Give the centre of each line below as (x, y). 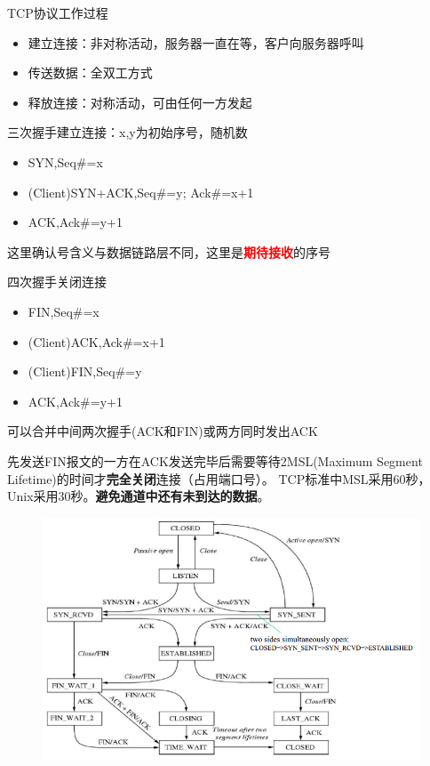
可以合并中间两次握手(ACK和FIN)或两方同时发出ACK (163, 431)
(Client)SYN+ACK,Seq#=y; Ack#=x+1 (141, 192)
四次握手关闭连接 (57, 282)
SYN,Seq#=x (65, 161)
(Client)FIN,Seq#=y (85, 371)
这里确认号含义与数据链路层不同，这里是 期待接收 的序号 (169, 251)
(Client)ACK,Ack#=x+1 (96, 341)
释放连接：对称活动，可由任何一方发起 (140, 102)
